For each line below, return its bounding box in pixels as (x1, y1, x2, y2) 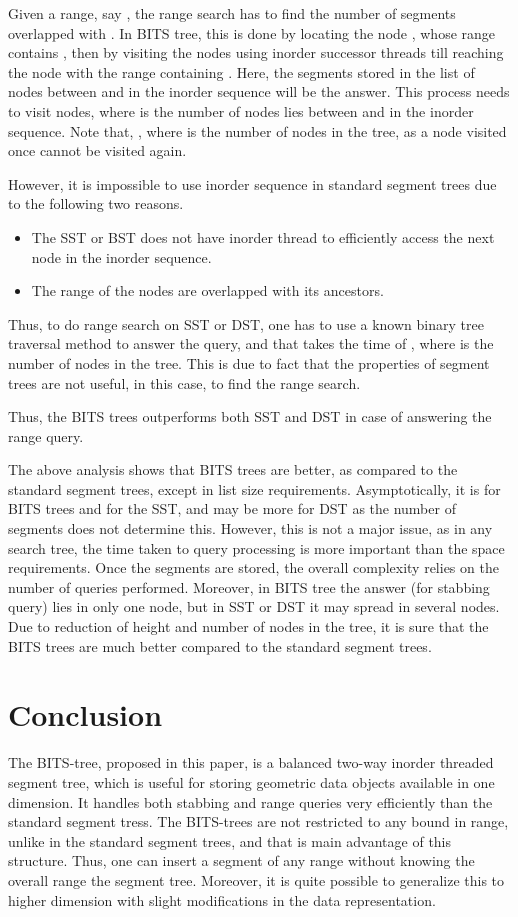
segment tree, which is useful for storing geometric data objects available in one (8, 771, 495, 792)
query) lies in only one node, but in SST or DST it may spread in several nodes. (8, 596, 500, 617)
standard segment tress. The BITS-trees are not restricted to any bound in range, (8, 811, 509, 832)
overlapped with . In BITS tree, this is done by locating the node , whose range (8, 22, 496, 43)
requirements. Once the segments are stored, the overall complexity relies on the (8, 557, 499, 578)
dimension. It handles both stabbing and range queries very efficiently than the (8, 791, 493, 812)
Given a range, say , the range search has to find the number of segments (8, 3, 456, 23)
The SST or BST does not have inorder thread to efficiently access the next (31, 226, 495, 247)
